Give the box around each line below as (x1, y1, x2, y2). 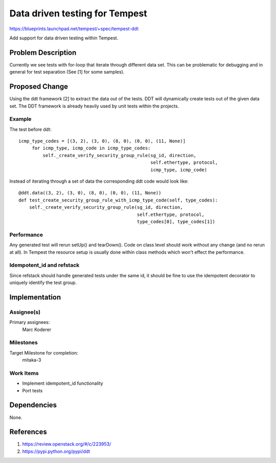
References (9, 428, 47, 436)
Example (9, 116, 32, 123)
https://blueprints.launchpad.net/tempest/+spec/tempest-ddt (9, 26, 139, 32)
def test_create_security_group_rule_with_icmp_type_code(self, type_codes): (18, 197, 218, 203)
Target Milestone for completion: (9, 349, 79, 356)
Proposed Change (9, 82, 68, 91)
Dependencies (9, 401, 57, 409)
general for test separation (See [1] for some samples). (9, 69, 125, 75)
